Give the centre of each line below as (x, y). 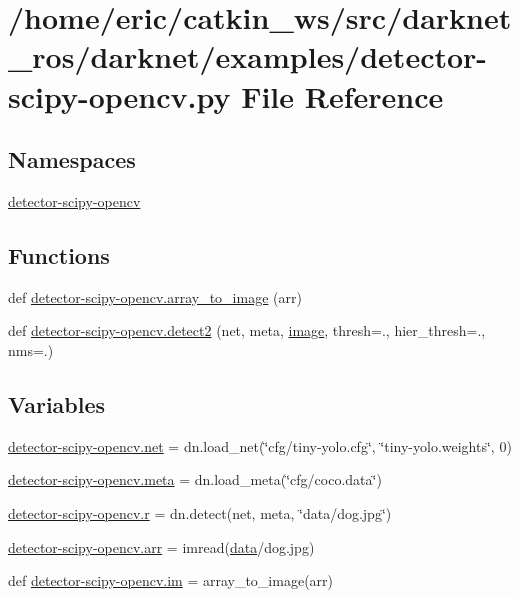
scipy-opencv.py (119, 95)
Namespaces (72, 159)
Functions (59, 254)
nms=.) (31, 349)
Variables (57, 403)
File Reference (342, 95)
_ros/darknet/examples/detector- (248, 56)
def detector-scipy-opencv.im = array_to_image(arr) (171, 580)
